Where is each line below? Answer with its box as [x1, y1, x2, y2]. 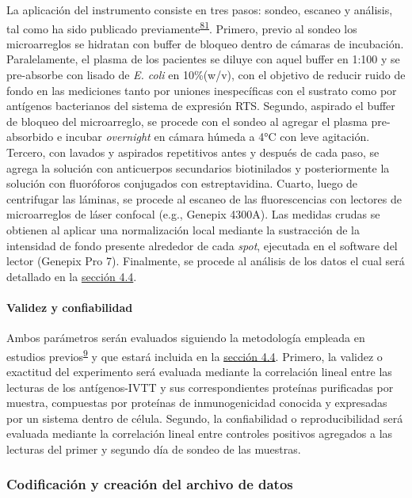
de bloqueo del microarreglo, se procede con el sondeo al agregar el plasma [6, 112, 368, 129]
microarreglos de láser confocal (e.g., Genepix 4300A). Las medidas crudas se [6, 206, 380, 222]
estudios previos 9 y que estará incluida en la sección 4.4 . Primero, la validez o [6, 345, 383, 364]
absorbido [6, 128, 54, 145]
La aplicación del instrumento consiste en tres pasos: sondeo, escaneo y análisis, [6, 2, 393, 17]
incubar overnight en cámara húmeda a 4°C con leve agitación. [65, 128, 370, 145]
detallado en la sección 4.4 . [6, 268, 137, 284]
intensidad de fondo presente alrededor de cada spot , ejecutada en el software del [6, 237, 398, 253]
